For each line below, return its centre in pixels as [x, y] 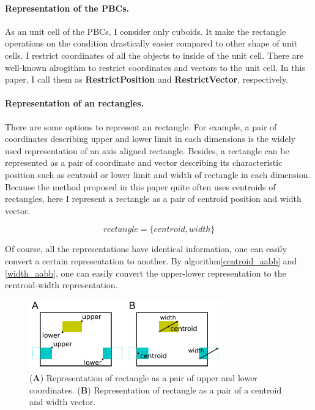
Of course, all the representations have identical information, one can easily [146, 249]
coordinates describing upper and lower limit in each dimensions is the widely [150, 139]
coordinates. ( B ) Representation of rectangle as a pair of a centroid [156, 389]
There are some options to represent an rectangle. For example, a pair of [141, 126]
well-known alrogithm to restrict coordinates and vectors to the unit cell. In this [155, 67]
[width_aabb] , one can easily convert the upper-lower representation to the [146, 273]
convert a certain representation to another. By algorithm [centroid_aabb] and [151, 260]
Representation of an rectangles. [75, 103]
